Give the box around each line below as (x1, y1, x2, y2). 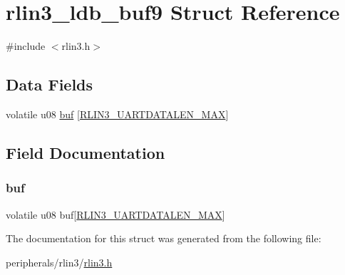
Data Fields (6, 73, 93, 95)
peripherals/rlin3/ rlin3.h (6, 254, 113, 269)
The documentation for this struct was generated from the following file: (6, 231, 321, 246)
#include (6, 38, 46, 53)
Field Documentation (6, 141, 165, 163)
